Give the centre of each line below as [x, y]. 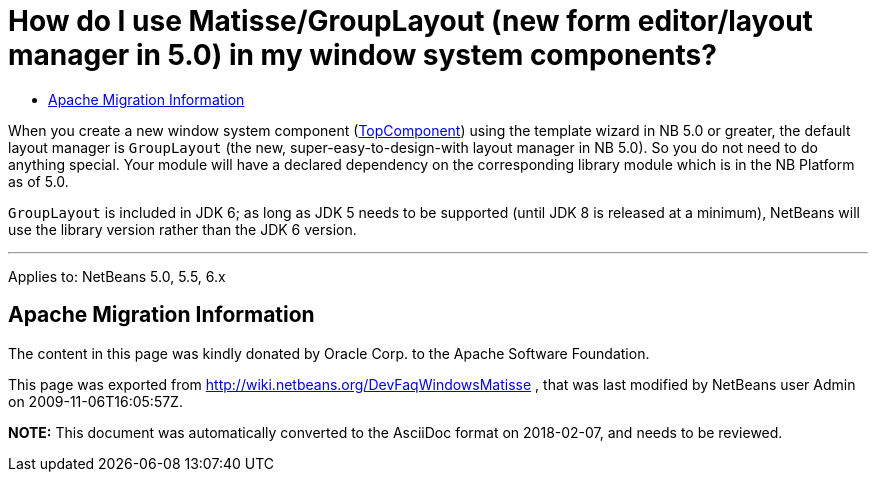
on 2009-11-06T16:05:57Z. [95, 401]
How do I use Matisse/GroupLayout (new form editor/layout [410, 21]
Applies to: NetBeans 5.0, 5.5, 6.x [117, 276]
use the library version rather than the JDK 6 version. [182, 229]
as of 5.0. [38, 181]
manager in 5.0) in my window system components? [362, 55]
